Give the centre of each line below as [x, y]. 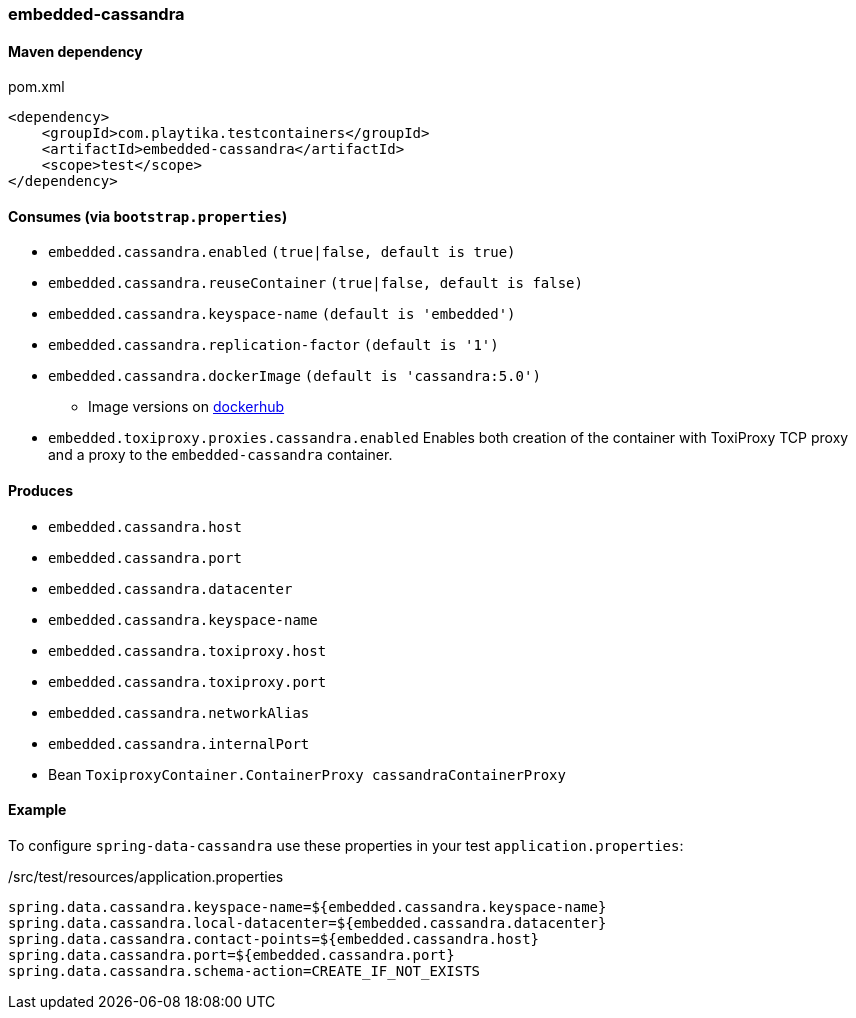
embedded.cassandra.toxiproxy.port [187, 681]
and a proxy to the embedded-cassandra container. [220, 455]
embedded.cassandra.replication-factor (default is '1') [273, 345]
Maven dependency [75, 51]
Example [37, 810]
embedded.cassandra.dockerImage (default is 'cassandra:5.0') [294, 376]
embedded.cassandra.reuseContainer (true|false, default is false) [315, 283]
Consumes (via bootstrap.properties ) [148, 216]
